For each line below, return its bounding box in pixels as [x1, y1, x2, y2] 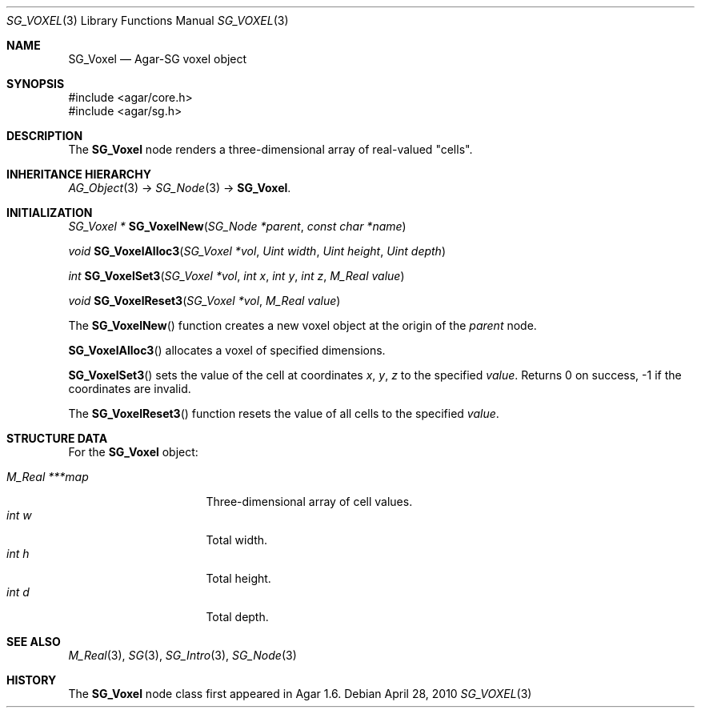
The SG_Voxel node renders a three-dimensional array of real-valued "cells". [68, 142, 473, 156]
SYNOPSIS [6, 77, 65, 90]
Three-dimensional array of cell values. [206, 495, 413, 508]
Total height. [206, 572, 271, 585]
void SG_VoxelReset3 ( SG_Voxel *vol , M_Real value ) [68, 294, 341, 307]
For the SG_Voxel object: [68, 445, 198, 459]
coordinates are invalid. [68, 382, 191, 395]
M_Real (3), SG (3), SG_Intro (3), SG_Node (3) [68, 648, 297, 662]
